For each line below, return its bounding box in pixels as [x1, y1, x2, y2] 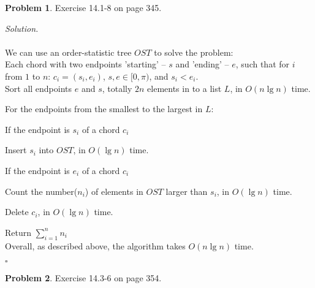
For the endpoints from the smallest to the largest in [5, 102, 203, 115]
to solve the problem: [154, 45, 233, 58]
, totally [102, 81, 132, 94]
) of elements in [85, 184, 143, 197]
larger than [165, 184, 208, 197]
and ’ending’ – [175, 58, 229, 70]
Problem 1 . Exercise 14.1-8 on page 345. [5, 1, 162, 13]
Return [5, 225, 32, 238]
